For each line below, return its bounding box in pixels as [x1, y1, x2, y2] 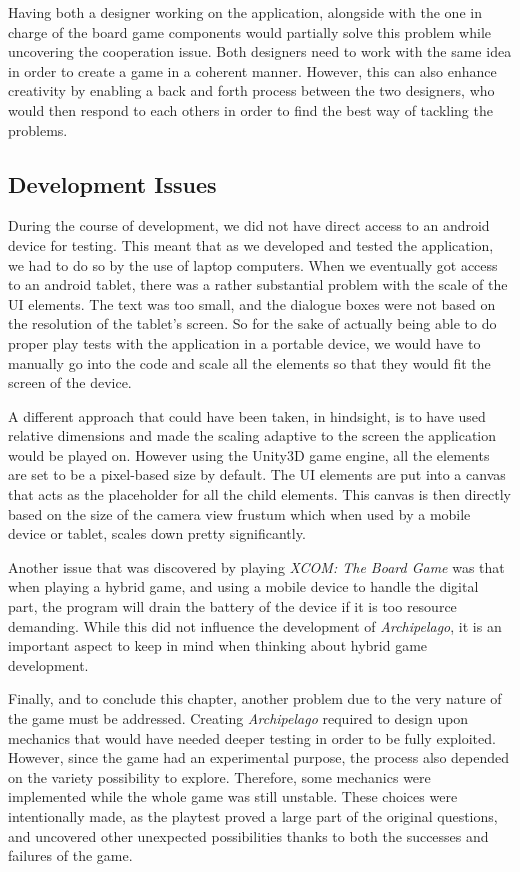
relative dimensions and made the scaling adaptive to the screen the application [8, 425, 497, 446]
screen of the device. [8, 372, 132, 393]
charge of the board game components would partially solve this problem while [8, 21, 491, 42]
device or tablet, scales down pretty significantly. [8, 523, 306, 544]
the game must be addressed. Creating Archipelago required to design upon [8, 708, 469, 729]
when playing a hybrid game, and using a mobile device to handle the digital [8, 576, 479, 597]
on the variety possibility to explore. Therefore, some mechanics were [8, 766, 431, 787]
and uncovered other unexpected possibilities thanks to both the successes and [8, 825, 489, 846]
